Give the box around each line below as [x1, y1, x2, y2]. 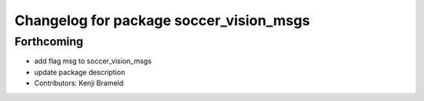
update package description [34, 67, 126, 77]
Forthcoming [14, 34, 84, 49]
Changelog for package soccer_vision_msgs [14, 12, 310, 29]
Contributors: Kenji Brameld [34, 78, 124, 88]
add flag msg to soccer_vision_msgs [34, 56, 152, 66]
